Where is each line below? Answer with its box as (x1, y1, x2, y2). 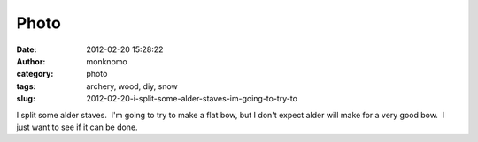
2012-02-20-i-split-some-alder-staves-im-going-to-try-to (86, 93, 298, 104)
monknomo (86, 56, 127, 66)
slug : (16, 93, 35, 104)
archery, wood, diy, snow (86, 80, 179, 92)
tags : (16, 80, 36, 92)
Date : (16, 44, 37, 55)
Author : (16, 56, 46, 66)
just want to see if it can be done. (16, 122, 138, 132)
